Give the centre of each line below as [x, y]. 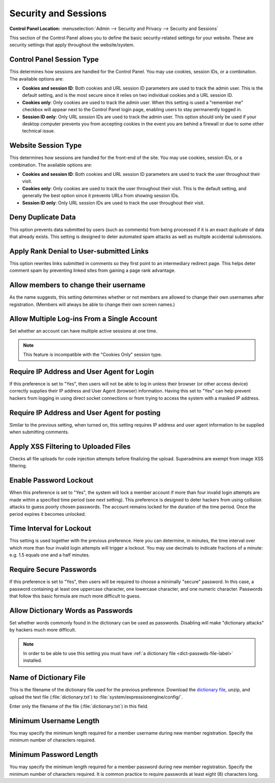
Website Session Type [46, 146]
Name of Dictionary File [48, 678]
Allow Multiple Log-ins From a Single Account [83, 319]
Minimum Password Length [54, 755]
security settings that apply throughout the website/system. [72, 45]
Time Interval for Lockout [50, 528]
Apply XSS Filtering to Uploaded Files [70, 446]
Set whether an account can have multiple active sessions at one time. [83, 331]
